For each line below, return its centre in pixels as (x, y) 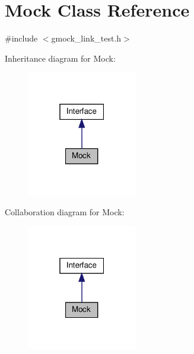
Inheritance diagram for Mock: (60, 58)
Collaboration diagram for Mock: (65, 212)
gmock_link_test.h (86, 38)
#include (21, 38)
